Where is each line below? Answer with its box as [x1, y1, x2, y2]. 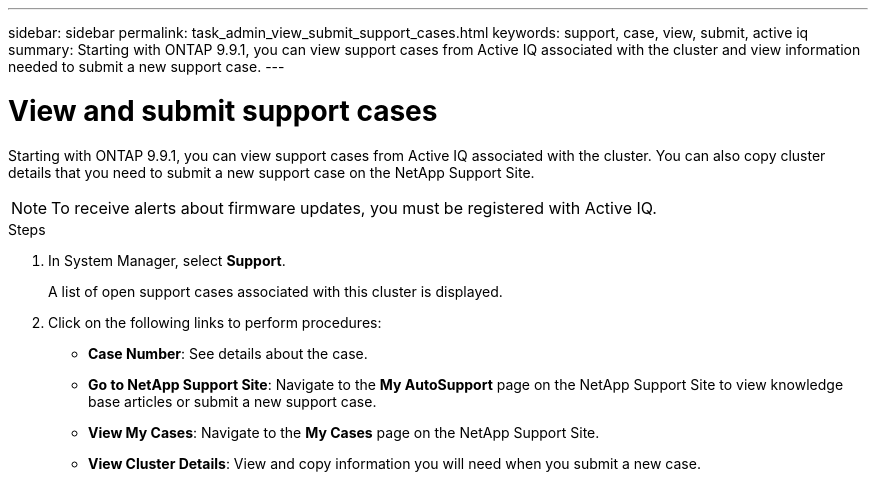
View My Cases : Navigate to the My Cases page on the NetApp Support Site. [88, 423, 600, 441]
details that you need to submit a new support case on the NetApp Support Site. [8, 163, 535, 181]
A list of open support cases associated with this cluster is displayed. [48, 282, 503, 300]
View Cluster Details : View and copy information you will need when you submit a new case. [88, 454, 701, 472]
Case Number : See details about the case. [88, 344, 368, 362]
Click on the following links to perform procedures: [48, 313, 382, 331]
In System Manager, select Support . [48, 251, 286, 269]
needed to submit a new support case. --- [8, 58, 285, 75]
